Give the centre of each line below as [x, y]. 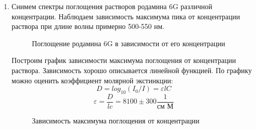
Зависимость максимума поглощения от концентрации [116, 121]
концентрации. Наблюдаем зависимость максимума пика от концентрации [126, 16]
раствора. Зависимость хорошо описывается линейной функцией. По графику [132, 70]
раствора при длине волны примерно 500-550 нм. [88, 26]
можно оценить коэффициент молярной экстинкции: [92, 80]
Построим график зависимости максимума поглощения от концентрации [124, 60]
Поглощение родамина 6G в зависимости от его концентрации [129, 43]
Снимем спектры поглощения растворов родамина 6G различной [112, 6]
